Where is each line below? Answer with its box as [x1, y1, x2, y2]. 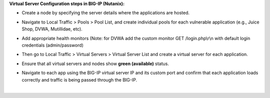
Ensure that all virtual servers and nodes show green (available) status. [21, 60, 169, 66]
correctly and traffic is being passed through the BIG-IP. [21, 76, 137, 82]
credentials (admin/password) [21, 42, 83, 48]
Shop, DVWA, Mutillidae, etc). [21, 26, 82, 32]
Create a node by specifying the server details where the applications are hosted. [21, 10, 190, 16]
